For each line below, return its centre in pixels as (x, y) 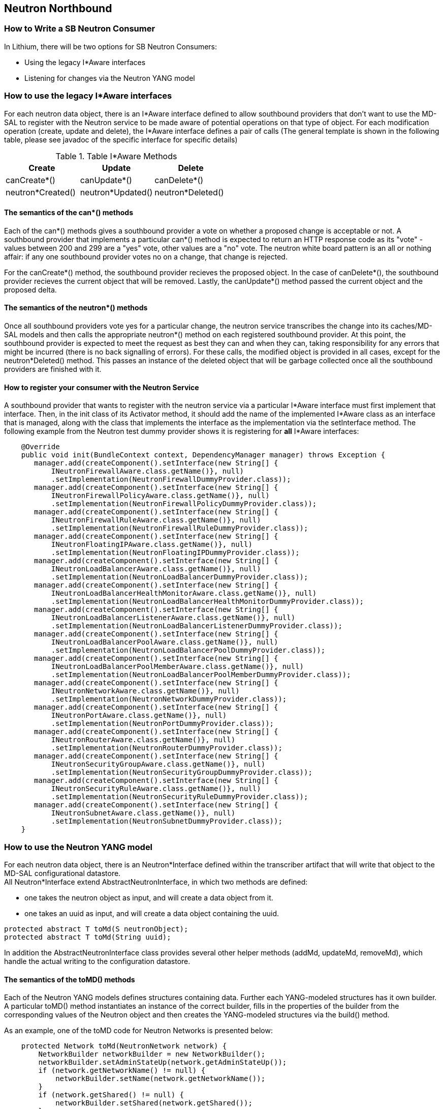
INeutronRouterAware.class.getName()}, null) (143, 740)
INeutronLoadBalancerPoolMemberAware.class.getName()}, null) (178, 667)
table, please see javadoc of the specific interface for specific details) (121, 139)
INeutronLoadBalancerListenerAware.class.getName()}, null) (173, 618)
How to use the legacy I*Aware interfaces (88, 96)
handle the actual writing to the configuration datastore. (97, 961)
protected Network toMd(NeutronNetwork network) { (124, 1046)
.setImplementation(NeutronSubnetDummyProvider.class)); (167, 821)
